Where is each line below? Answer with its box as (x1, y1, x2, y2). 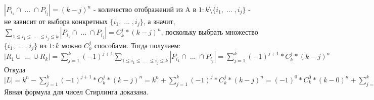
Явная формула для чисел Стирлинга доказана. (4, 86, 149, 96)
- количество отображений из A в (93, 4, 197, 14)
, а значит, (143, 16, 175, 26)
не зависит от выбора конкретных (4, 16, 108, 26)
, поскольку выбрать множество (161, 27, 258, 37)
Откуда (4, 64, 26, 74)
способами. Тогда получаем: (94, 40, 181, 50)
